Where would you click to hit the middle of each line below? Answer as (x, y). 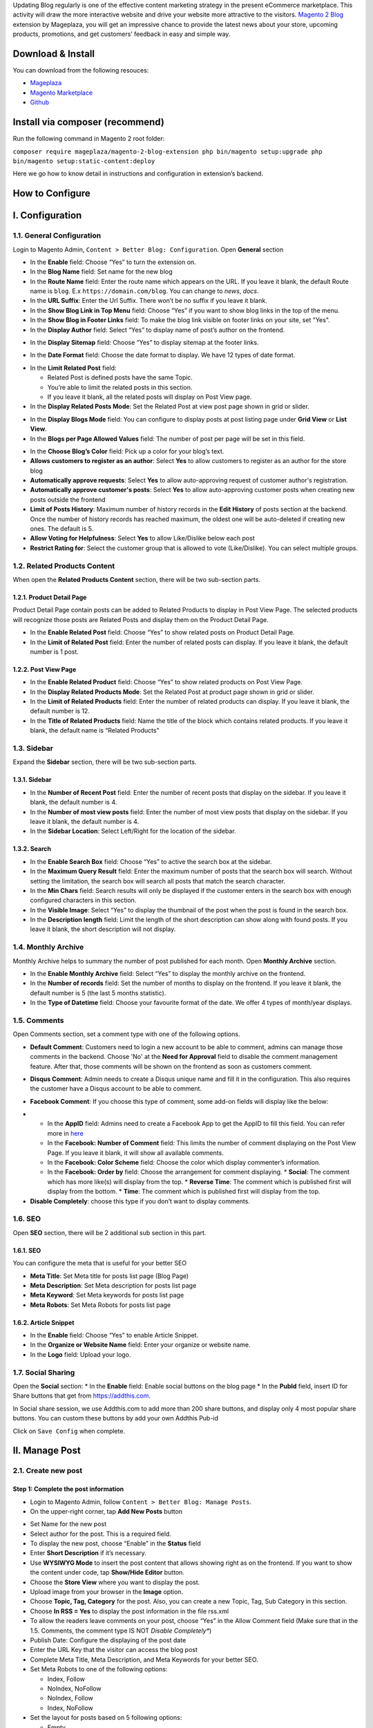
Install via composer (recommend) (89, 122)
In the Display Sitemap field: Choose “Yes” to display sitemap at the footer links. (144, 343)
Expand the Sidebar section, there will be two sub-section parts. (105, 762)
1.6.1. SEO (27, 1250)
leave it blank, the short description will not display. (103, 929)
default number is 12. (60, 711)
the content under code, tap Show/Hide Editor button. (107, 1572)
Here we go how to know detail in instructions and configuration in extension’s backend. (138, 173)
